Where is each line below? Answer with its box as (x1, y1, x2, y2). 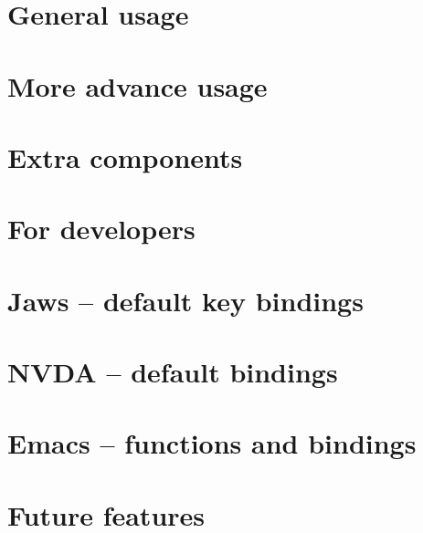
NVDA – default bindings (7, 353, 338, 391)
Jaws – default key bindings (7, 281, 364, 319)
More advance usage (7, 67, 268, 104)
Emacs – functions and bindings (7, 424, 417, 462)
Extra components (7, 138, 243, 175)
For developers (7, 210, 196, 247)
